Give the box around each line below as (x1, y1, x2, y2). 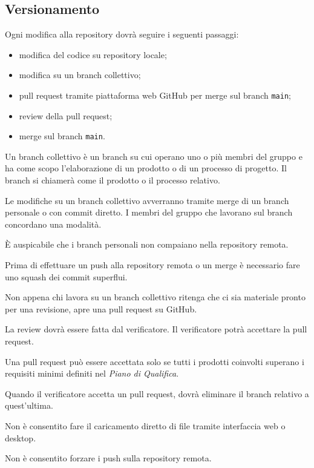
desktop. (5, 431, 36, 444)
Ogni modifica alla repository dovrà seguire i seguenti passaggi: (5, 28, 239, 41)
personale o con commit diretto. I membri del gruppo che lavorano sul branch (5, 206, 293, 219)
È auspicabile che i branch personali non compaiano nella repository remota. (5, 238, 289, 251)
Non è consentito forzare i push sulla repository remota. (5, 452, 212, 464)
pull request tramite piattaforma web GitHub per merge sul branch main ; (19, 88, 291, 101)
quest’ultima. (5, 399, 53, 412)
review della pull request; (19, 109, 113, 122)
